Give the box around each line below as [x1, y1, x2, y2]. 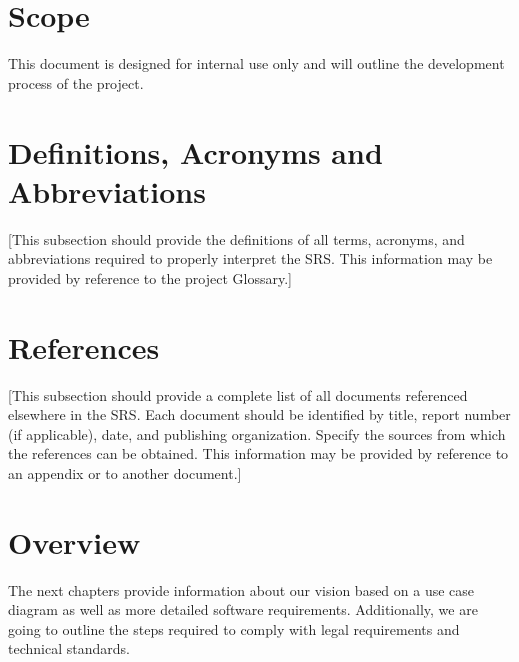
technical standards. [8, 638, 130, 659]
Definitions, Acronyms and [8, 131, 383, 172]
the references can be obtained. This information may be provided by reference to [8, 443, 509, 464]
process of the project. [8, 72, 144, 93]
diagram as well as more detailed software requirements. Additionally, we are [8, 599, 478, 620]
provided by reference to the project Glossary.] [8, 267, 292, 288]
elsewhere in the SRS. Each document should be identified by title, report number [8, 404, 511, 425]
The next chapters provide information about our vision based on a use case [8, 579, 475, 600]
